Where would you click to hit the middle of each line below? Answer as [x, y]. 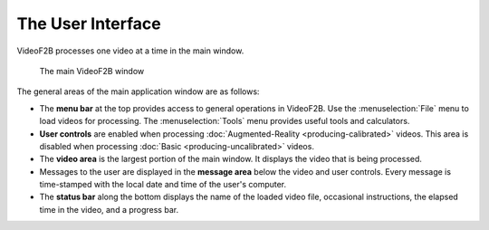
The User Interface [89, 24]
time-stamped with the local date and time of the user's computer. [163, 185]
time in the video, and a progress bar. [109, 209]
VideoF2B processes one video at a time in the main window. [130, 51]
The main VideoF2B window [92, 71]
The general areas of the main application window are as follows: [138, 91]
